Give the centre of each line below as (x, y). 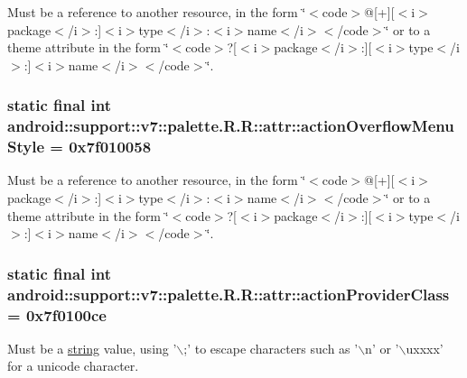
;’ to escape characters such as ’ (271, 348)
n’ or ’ (382, 348)
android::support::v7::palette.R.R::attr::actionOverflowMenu (231, 126)
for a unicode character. (73, 366)
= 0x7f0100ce (57, 314)
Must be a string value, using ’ (92, 348)
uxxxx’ (425, 348)
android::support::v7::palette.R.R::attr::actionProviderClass (229, 294)
